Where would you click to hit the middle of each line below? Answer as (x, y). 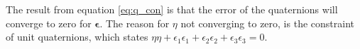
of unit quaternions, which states (77, 37)
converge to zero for (49, 23)
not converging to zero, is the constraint (267, 23)
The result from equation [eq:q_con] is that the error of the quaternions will (172, 9)
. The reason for (135, 23)
